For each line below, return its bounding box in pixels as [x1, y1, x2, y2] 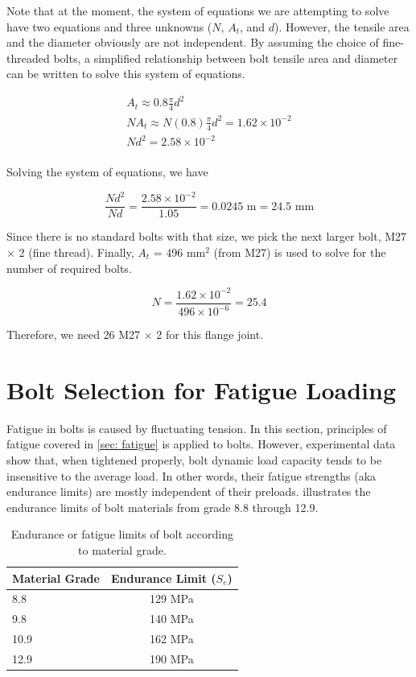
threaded [6, 49, 50, 66]
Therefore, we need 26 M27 [6, 326, 141, 343]
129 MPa [150, 590, 194, 607]
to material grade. [78, 541, 167, 558]
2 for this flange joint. [156, 326, 264, 343]
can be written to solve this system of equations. [6, 65, 245, 82]
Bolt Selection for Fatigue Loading [6, 373, 397, 406]
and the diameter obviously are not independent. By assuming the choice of [6, 34, 379, 51]
